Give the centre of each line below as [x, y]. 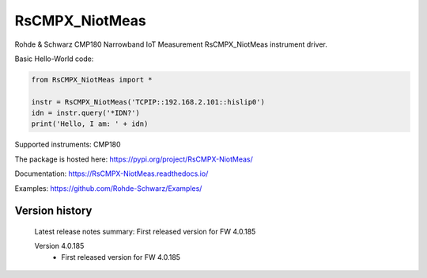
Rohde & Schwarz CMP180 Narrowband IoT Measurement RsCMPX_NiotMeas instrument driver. [171, 44]
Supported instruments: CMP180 [68, 145]
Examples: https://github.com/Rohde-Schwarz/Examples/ [108, 188]
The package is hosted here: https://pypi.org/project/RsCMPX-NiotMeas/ [134, 159]
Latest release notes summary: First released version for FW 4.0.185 [145, 232]
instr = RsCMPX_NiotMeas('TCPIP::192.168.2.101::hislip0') [148, 102]
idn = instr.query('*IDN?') [85, 113]
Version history [53, 211]
